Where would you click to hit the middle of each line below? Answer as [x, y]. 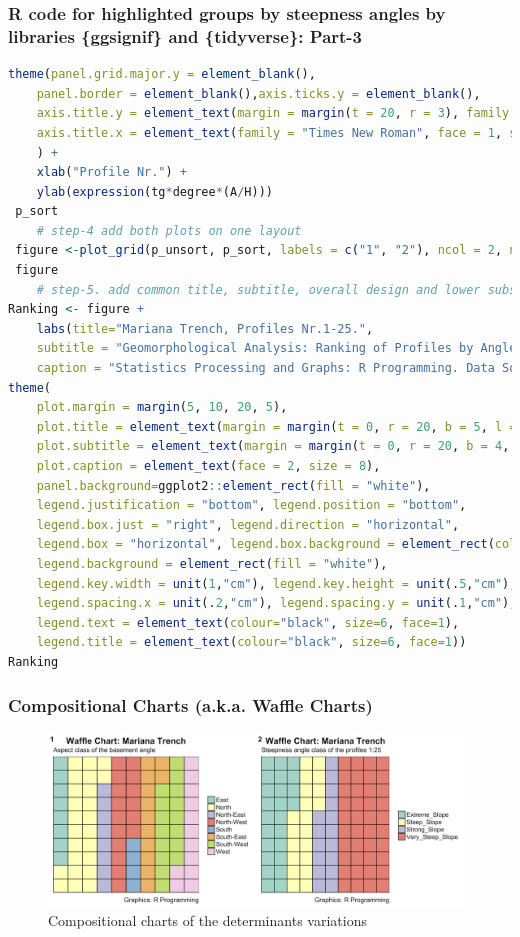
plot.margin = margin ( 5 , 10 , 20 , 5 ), [162, 407]
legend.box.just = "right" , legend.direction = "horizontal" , [248, 524]
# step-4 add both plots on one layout [169, 230]
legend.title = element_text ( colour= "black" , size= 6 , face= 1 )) [251, 642]
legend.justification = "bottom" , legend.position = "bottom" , [251, 505]
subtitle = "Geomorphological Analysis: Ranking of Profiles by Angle [276, 348]
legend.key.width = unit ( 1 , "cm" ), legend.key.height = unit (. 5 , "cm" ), [276, 583]
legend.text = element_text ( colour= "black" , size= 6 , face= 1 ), [248, 622]
